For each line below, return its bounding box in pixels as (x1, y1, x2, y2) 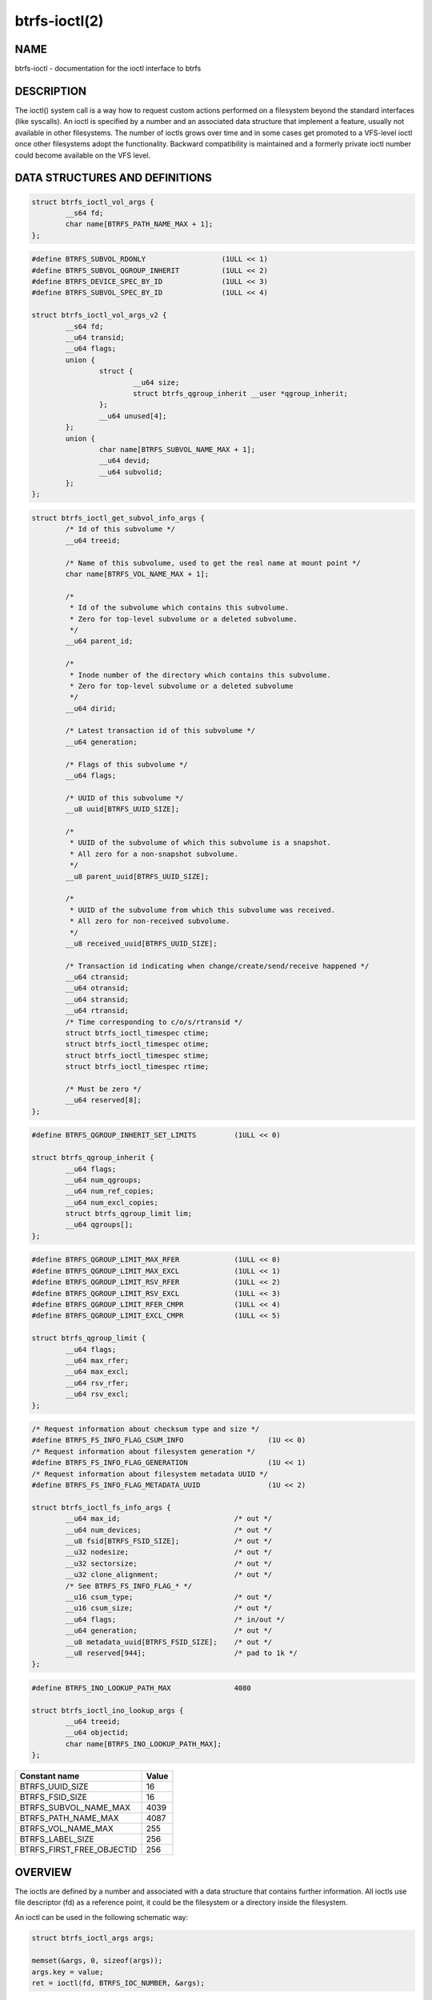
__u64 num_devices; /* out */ (65, 1525, 273, 1534)
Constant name (19, 1770, 80, 1782)
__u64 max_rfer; (65, 1356, 130, 1365)
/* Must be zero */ (65, 1084, 142, 1094)
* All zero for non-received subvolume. (69, 917, 230, 926)
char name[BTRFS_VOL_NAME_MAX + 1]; (65, 570, 210, 579)
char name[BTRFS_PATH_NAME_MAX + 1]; (65, 220, 214, 229)
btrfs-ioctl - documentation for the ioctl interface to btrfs (14, 64, 202, 74)
